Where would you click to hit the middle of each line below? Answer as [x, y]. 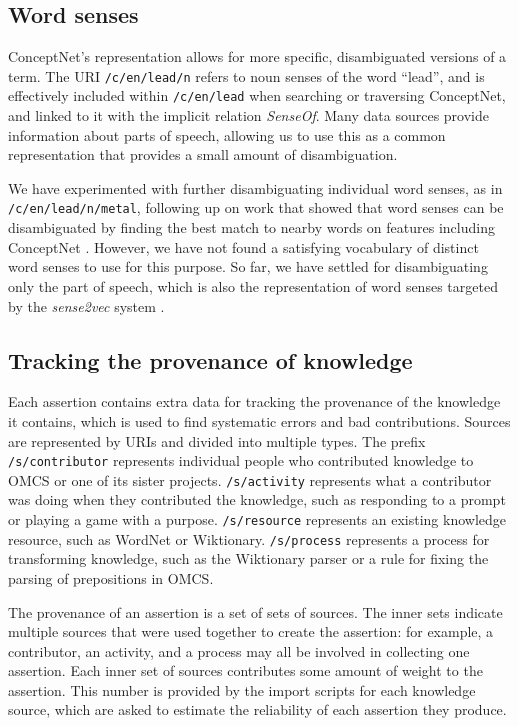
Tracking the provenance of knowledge [210, 359]
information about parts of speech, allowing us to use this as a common [227, 134]
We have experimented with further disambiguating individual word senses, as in [255, 187]
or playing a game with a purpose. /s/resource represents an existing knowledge [257, 519]
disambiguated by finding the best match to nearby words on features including [251, 227]
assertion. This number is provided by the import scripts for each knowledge [242, 689]
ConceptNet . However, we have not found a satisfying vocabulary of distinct [243, 246]
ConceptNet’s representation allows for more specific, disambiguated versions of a [257, 56]
